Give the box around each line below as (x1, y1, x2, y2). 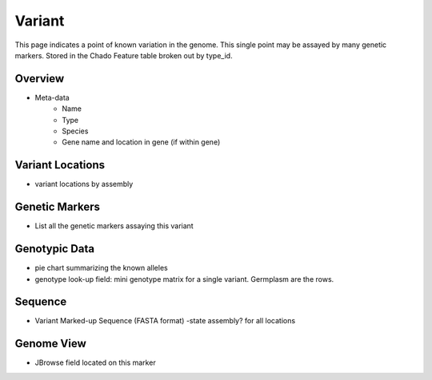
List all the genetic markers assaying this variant (34, 221, 194, 231)
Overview (14, 72, 65, 85)
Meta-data (34, 93, 70, 102)
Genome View (14, 337, 87, 350)
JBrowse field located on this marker (34, 358, 156, 367)
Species (62, 126, 89, 136)
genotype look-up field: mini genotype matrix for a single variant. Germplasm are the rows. (34, 274, 334, 283)
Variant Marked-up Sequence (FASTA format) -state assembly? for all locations (34, 316, 296, 326)
